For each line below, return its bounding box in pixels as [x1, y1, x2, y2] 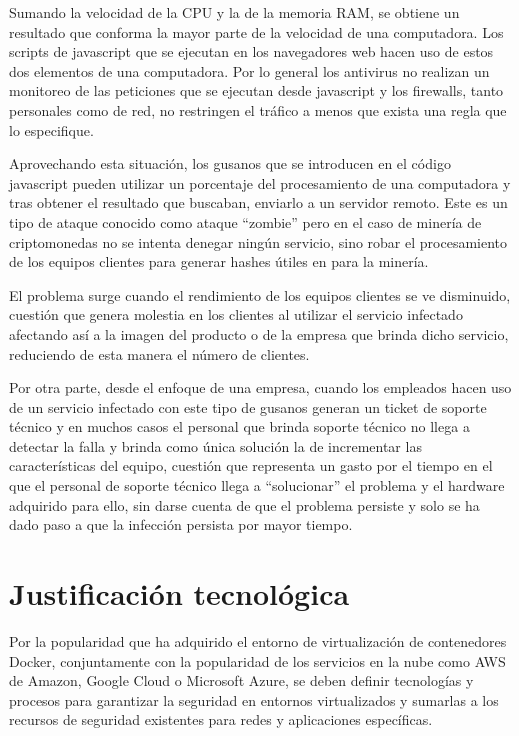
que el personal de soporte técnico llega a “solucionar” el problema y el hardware [9, 475, 505, 496]
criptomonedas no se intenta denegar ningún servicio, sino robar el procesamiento [9, 231, 508, 252]
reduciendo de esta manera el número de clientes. [9, 343, 310, 364]
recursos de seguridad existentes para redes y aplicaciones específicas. [9, 709, 433, 730]
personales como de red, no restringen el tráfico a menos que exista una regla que [9, 99, 507, 120]
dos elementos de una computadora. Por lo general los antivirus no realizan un [9, 60, 490, 81]
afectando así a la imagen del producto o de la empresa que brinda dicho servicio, [9, 323, 509, 344]
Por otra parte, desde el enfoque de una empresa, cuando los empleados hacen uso [9, 377, 512, 398]
